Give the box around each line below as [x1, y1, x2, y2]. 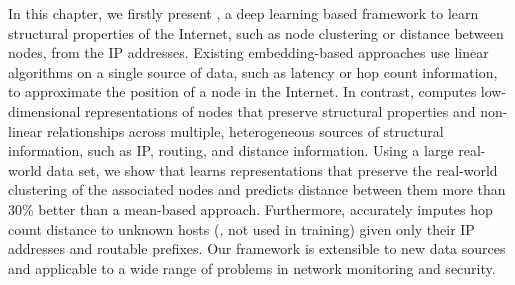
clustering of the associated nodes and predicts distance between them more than [8, 179, 506, 200]
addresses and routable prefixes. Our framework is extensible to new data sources [8, 238, 506, 259]
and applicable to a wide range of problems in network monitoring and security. [8, 257, 496, 278]
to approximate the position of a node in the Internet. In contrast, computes [8, 81, 477, 102]
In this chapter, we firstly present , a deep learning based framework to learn [8, 3, 479, 23]
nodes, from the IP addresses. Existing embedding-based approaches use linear [8, 42, 489, 63]
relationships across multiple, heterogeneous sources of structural [46, 120, 444, 141]
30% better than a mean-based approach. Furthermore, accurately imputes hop [8, 198, 493, 219]
